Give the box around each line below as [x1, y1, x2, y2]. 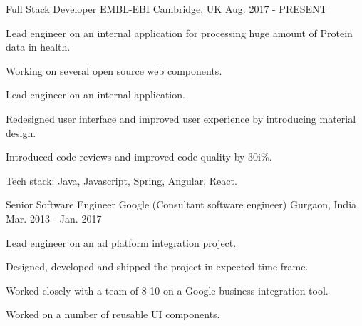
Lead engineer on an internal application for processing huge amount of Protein [6, 25, 353, 40]
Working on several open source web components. [6, 63, 222, 78]
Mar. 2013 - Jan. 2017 [6, 210, 102, 225]
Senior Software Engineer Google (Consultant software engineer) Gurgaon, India [6, 197, 357, 212]
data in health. [6, 39, 71, 54]
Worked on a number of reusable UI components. [6, 307, 220, 322]
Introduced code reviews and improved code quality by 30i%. [6, 149, 272, 164]
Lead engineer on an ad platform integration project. [6, 235, 237, 250]
